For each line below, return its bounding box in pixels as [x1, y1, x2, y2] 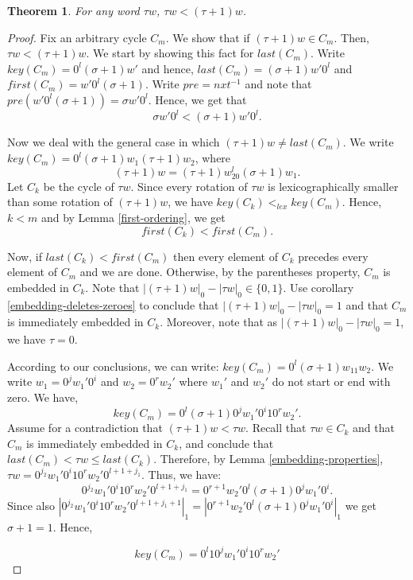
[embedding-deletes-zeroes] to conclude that [7, 296, 219, 313]
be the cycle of [43, 177, 114, 194]
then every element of [173, 247, 278, 264]
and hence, [141, 60, 194, 76]
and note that [245, 76, 312, 92]
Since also [7, 497, 55, 513]
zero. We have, [7, 389, 79, 406]
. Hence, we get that [148, 91, 247, 107]
